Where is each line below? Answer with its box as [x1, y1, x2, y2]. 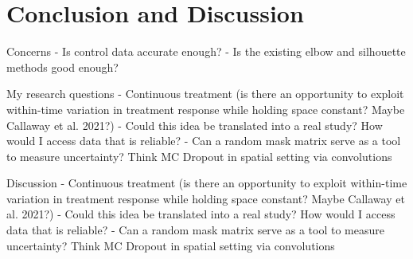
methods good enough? [6, 58, 119, 75]
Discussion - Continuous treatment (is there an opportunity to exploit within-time [6, 175, 407, 191]
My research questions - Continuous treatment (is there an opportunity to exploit [6, 85, 404, 102]
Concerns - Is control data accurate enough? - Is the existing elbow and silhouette [6, 43, 406, 60]
